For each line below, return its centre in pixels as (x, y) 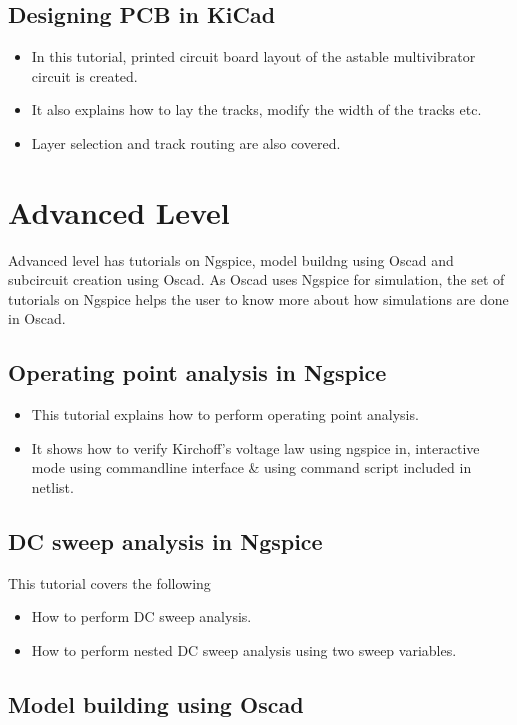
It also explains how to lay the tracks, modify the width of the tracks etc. (256, 109)
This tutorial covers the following (109, 582)
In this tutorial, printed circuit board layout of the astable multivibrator (253, 56)
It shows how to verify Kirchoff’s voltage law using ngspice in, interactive (255, 447)
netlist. (52, 487)
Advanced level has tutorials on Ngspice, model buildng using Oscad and (231, 259)
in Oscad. (37, 318)
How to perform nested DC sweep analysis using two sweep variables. (244, 650)
